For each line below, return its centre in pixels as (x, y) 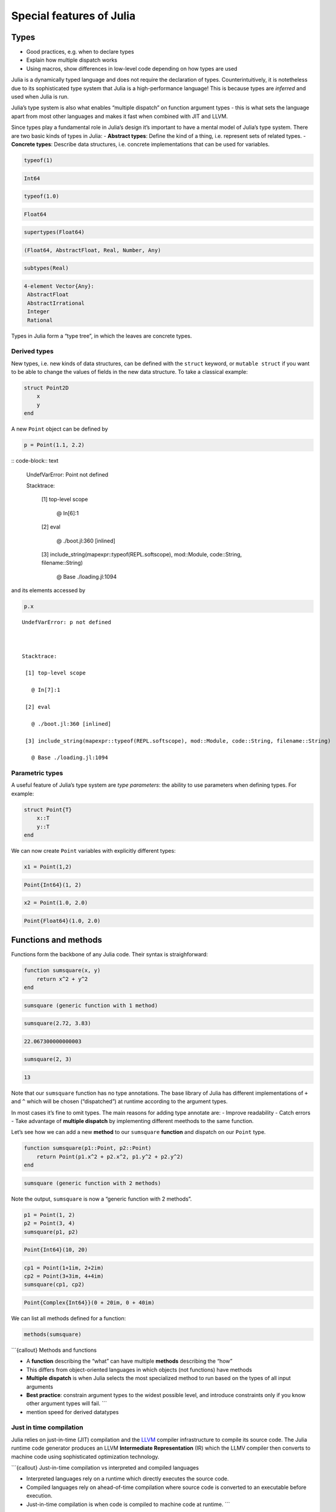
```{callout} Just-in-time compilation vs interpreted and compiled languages (105, 1468)
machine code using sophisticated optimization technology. (85, 1456)
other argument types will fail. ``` (67, 1404)
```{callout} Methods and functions (54, 1350)
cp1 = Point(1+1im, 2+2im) (64, 1268)
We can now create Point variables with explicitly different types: (93, 850)
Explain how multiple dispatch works (72, 60)
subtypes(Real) (46, 268)
